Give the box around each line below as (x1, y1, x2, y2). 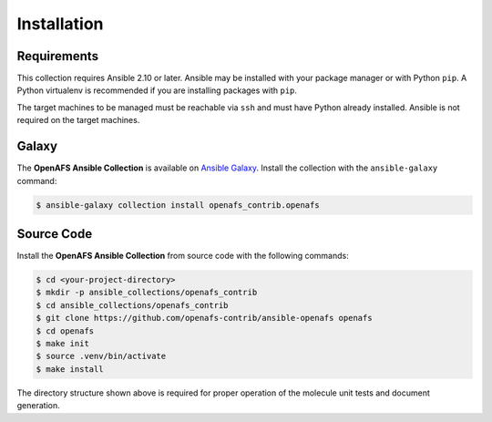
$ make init (36, 338, 90, 348)
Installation (16, 14, 104, 34)
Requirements (16, 48, 99, 64)
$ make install (36, 364, 104, 374)
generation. (16, 400, 60, 411)
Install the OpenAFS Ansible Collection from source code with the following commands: (16, 251, 350, 262)
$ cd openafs (36, 325, 95, 336)
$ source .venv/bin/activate (36, 351, 167, 362)
